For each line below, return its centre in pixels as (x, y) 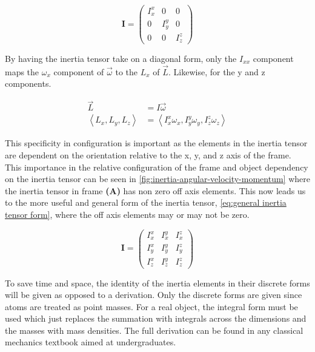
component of (79, 71)
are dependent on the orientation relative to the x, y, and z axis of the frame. (148, 154)
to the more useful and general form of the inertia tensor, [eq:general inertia (146, 202)
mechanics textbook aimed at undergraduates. (91, 342)
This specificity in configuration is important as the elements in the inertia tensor (156, 143)
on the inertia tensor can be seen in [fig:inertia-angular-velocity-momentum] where (157, 179)
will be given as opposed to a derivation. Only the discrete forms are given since (154, 295)
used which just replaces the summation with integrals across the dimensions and (156, 318)
